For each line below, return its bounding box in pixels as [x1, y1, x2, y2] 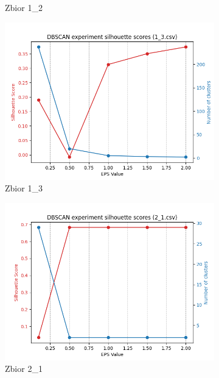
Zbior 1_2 [5, 1, 43, 13]
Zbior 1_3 [5, 182, 43, 194]
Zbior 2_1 [5, 362, 43, 375]
